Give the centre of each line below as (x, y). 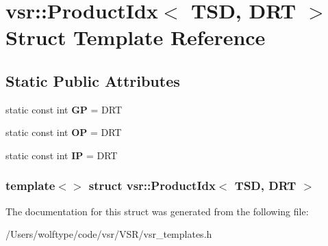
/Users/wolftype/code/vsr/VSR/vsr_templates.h (109, 234)
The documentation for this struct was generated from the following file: (157, 211)
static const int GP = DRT (64, 109)
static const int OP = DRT (64, 132)
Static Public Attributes (93, 80)
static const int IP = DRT (62, 155)
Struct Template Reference (136, 37)
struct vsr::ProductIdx (152, 186)
